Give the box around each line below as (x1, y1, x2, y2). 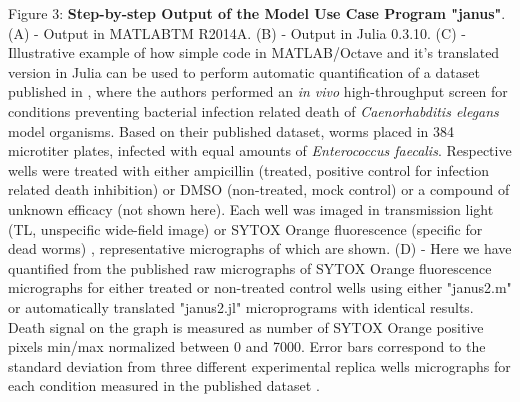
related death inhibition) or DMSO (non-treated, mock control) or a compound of (8, 179, 510, 200)
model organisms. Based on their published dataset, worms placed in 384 (8, 120, 455, 141)
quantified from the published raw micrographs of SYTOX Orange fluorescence (8, 257, 492, 278)
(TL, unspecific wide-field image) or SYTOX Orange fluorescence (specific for (8, 218, 483, 239)
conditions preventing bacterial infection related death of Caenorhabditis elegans (8, 100, 499, 121)
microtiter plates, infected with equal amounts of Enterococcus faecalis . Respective (8, 140, 512, 161)
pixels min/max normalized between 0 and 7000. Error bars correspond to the (8, 336, 486, 357)
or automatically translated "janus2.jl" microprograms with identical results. (8, 296, 474, 317)
